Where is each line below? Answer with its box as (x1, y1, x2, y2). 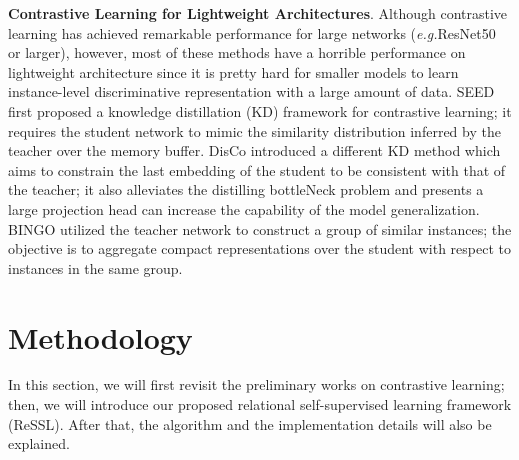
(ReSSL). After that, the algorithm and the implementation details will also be (8, 413, 492, 434)
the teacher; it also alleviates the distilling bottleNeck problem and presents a (8, 179, 484, 200)
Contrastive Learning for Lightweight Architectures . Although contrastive (8, 3, 508, 23)
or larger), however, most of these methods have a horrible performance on (8, 42, 466, 63)
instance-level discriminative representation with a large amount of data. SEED (8, 81, 495, 102)
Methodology (8, 316, 193, 357)
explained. (8, 433, 70, 454)
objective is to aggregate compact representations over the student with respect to (8, 238, 511, 259)
